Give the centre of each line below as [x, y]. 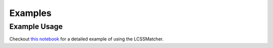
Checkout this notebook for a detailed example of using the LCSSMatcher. [86, 39]
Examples [30, 13]
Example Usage [36, 26]
